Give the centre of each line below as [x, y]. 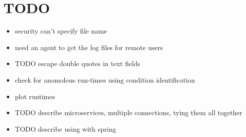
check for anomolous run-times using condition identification [105, 79]
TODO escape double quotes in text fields [77, 63]
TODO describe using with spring [66, 128]
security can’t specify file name [61, 31]
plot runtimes [35, 96]
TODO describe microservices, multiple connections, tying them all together [129, 112]
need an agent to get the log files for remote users [89, 47]
